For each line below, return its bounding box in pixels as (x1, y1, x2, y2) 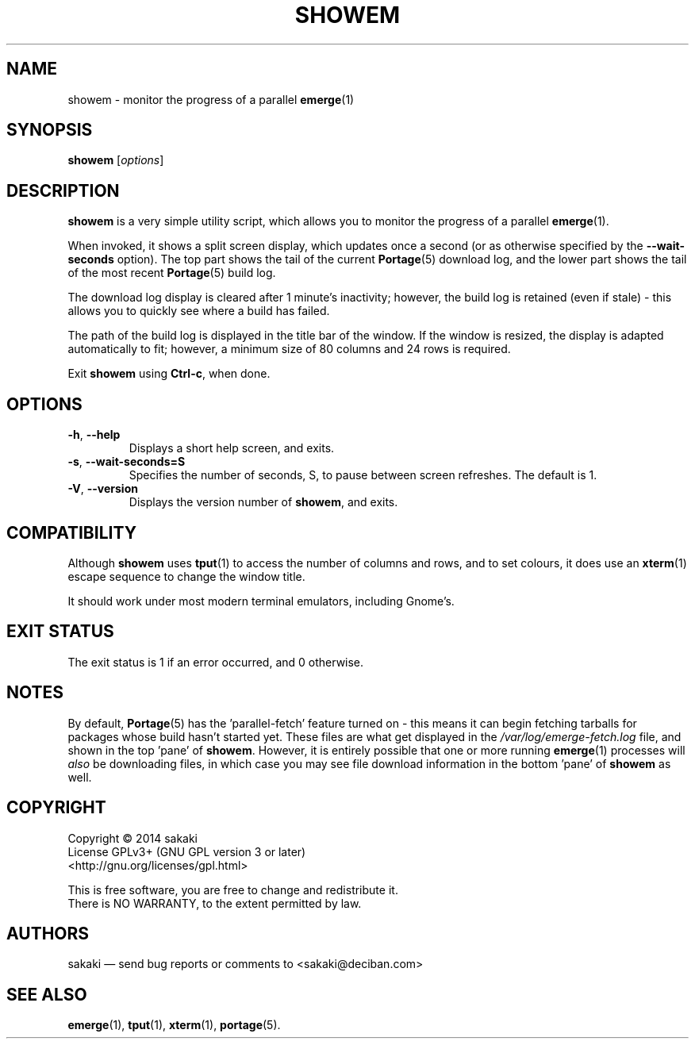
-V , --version (67, 482, 138, 496)
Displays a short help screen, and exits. (129, 441, 335, 455)
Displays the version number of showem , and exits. (129, 495, 398, 509)
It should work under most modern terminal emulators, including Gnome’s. (67, 594, 455, 608)
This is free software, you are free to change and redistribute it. (67, 882, 398, 897)
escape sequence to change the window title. (67, 569, 305, 583)
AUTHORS (6, 923, 90, 943)
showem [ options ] (67, 153, 164, 167)
